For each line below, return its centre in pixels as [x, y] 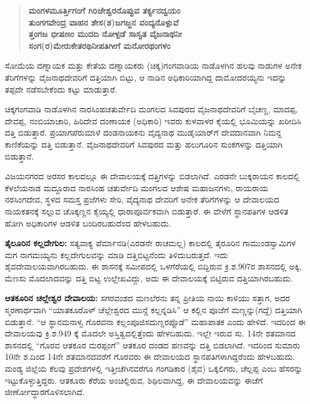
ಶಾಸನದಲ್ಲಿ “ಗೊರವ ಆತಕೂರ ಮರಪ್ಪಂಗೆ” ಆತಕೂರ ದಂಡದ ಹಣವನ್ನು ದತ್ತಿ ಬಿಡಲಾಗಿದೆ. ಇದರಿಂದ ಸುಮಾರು [153, 345]
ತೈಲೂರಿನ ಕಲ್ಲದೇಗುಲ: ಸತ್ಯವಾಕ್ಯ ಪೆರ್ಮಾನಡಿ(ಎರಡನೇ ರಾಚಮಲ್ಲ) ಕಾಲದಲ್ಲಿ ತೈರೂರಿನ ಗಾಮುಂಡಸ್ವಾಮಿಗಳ [151, 243]
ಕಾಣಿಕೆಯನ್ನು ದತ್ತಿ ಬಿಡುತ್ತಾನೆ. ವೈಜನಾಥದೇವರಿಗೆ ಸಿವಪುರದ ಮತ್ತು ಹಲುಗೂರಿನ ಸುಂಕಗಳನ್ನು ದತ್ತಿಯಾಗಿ [144, 144]
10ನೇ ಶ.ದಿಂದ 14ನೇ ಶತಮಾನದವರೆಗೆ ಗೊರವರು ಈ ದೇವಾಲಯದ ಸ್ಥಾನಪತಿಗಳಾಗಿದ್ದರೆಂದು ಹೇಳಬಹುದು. [150, 356]
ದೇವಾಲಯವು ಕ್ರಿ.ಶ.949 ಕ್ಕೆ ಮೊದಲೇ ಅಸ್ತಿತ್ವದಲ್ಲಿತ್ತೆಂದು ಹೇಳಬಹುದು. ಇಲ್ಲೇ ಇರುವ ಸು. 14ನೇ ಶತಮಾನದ [150, 333]
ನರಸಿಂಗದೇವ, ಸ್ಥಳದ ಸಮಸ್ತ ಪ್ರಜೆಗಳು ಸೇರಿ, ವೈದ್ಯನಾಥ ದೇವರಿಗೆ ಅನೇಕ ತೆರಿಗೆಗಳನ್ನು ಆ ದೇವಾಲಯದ [142, 199]
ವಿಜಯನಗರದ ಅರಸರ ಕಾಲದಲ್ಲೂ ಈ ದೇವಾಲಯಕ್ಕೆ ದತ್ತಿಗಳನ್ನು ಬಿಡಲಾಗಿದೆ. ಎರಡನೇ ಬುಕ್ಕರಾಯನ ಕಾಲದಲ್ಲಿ [152, 176]
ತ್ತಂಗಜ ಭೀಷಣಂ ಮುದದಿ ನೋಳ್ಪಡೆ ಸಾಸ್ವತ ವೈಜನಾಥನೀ [105, 34]
